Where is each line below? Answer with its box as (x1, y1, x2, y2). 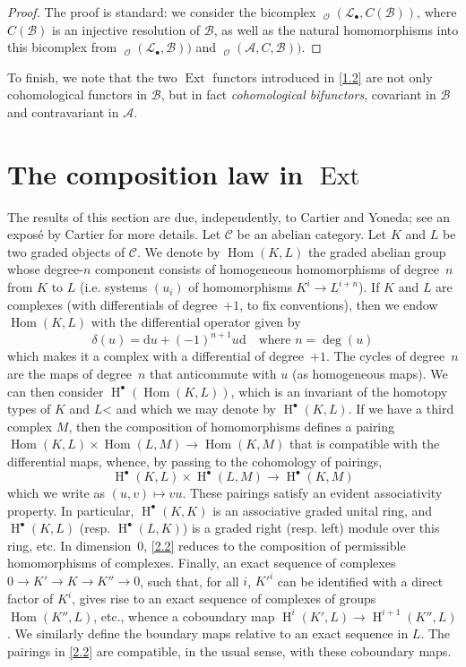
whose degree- (7, 260, 83, 278)
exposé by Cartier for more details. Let (7, 225, 221, 244)
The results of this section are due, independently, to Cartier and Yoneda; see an (7, 207, 451, 226)
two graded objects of (7, 242, 125, 261)
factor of (7, 589, 54, 608)
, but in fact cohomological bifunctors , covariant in (160, 85, 436, 104)
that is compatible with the (289, 434, 440, 453)
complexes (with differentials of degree (7, 295, 218, 313)
